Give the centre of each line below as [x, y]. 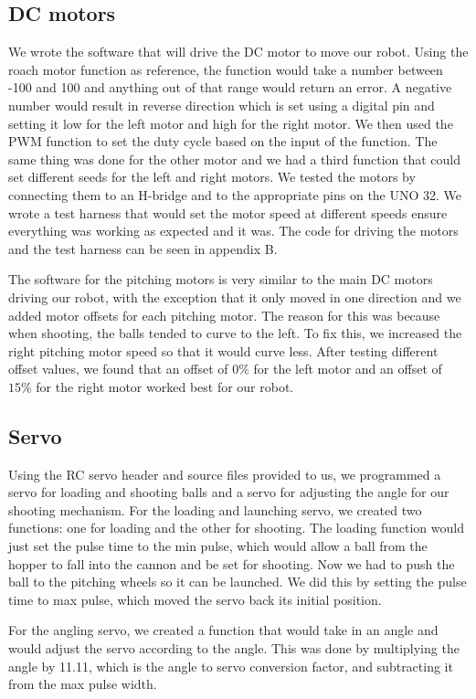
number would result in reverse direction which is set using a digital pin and [222, 105]
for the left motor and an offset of [348, 369]
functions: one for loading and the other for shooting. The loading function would [236, 528]
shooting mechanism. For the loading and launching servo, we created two [215, 509]
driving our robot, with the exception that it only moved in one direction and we [235, 297]
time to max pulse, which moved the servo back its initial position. [195, 599]
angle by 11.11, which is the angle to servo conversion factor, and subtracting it [231, 666]
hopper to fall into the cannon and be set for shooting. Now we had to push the [232, 563]
